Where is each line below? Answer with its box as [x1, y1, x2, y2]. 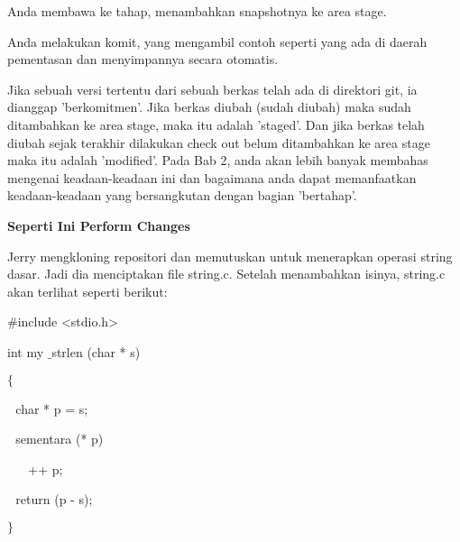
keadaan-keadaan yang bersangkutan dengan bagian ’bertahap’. [7, 186, 357, 205]
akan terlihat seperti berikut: [7, 281, 168, 300]
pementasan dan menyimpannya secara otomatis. [7, 50, 279, 69]
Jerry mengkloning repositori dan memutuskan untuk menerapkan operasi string [7, 246, 453, 265]
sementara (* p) [15, 429, 104, 448]
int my [7, 342, 44, 361]
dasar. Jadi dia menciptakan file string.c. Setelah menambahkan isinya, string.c [7, 264, 446, 283]
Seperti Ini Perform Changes [7, 216, 190, 234]
